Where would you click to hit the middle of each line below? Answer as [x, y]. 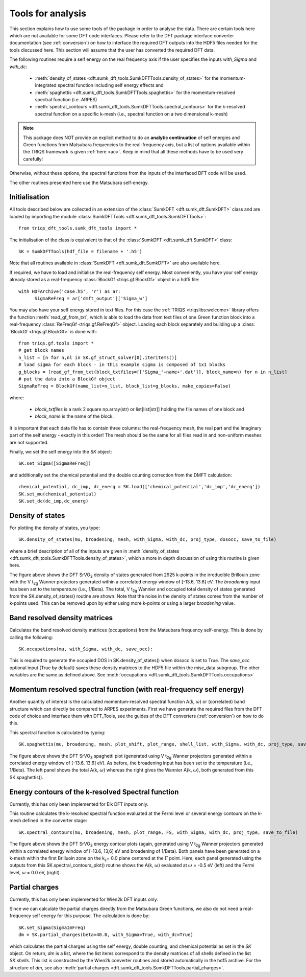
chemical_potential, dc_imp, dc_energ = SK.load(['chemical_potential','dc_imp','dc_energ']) [139, 487]
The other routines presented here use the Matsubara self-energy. [79, 183]
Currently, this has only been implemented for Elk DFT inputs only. [79, 804]
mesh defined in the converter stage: [48, 821]
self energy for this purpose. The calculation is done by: [91, 916]
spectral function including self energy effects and [111, 85]
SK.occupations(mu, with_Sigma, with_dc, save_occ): [86, 649]
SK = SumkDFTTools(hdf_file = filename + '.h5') [80, 252]
